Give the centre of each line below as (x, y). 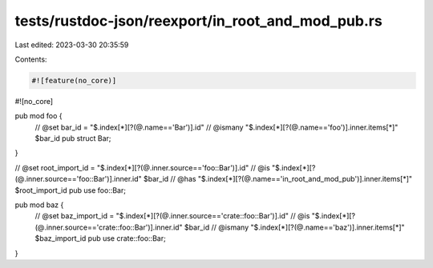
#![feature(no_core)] (74, 80)
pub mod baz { (39, 205)
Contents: (31, 59)
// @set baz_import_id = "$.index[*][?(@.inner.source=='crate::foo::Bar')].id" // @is (172, 216)
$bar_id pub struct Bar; (73, 138)
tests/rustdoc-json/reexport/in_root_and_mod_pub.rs (198, 21)
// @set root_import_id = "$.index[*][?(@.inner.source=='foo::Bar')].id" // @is (142, 167)
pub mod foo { (38, 116)
